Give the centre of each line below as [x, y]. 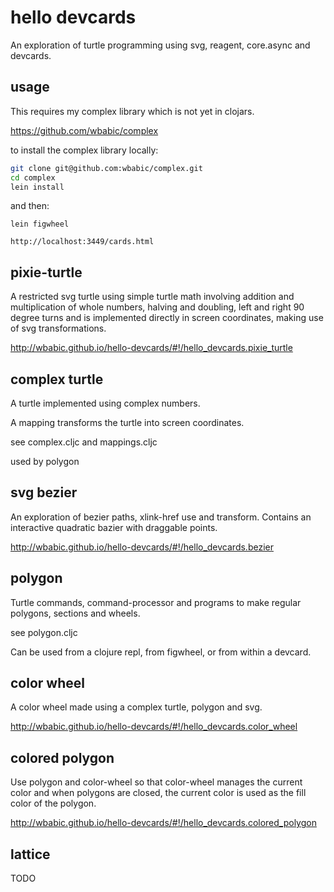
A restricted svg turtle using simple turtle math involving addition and [152, 297]
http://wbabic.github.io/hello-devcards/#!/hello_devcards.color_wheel [154, 727]
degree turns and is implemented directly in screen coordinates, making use [167, 318]
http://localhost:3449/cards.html [82, 242]
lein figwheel [40, 224]
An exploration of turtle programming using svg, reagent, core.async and [160, 45]
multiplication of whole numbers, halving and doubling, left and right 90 [157, 307]
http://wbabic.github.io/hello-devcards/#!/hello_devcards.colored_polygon [163, 823]
